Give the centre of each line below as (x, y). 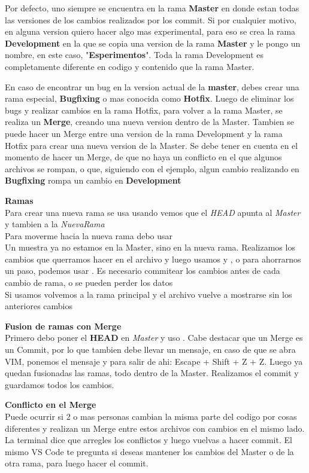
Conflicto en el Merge (51, 405)
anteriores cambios (39, 306)
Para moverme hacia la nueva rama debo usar (89, 235)
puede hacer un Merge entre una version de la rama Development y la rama (144, 133)
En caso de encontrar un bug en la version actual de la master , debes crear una (152, 86)
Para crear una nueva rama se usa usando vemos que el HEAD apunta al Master (153, 212)
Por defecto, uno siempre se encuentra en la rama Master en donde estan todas (152, 8)
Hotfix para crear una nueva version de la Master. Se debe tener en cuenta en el (152, 145)
